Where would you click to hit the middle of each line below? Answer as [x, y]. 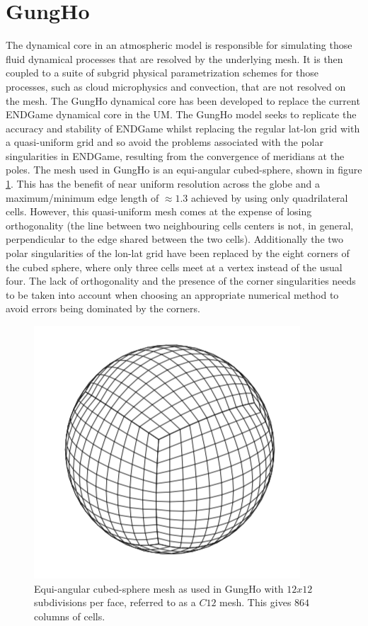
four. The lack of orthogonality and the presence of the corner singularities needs [181, 281]
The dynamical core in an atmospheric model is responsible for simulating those [179, 45]
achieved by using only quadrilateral [270, 197]
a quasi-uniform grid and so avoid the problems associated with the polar [165, 142]
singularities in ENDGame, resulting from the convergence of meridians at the [175, 155]
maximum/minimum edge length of [82, 197]
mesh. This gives [255, 602]
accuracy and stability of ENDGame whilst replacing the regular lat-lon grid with [183, 128]
